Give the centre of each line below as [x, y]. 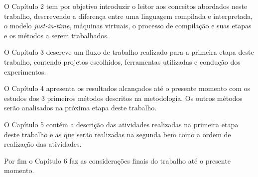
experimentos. [25, 71]
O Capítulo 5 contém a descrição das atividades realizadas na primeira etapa [121, 124]
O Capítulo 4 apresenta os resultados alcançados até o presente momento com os [127, 88]
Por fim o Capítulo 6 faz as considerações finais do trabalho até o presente [117, 160]
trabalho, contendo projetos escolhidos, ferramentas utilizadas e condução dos [122, 61]
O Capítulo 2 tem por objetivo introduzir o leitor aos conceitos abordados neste [126, 6]
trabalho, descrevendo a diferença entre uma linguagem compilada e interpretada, [129, 16]
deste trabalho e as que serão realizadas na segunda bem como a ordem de [118, 134]
